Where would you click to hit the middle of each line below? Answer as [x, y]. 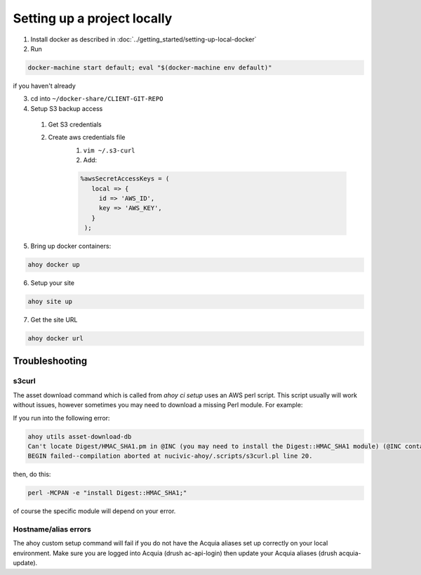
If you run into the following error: [61, 418]
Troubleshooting [50, 361]
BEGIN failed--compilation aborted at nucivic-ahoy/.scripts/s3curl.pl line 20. [170, 456]
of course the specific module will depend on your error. [94, 511]
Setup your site [53, 283]
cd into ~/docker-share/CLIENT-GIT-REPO [97, 99]
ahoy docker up [54, 265]
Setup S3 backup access [67, 108]
